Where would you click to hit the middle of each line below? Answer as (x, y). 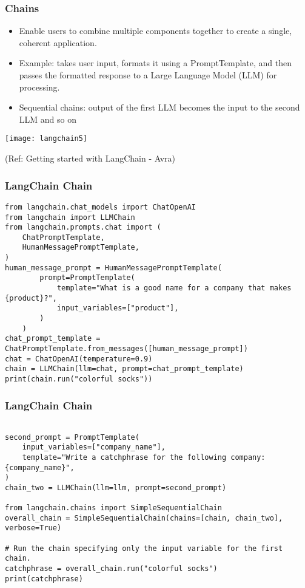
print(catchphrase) (44, 579)
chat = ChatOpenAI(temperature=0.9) (79, 359)
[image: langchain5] (46, 139)
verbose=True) (33, 528)
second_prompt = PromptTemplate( (72, 437)
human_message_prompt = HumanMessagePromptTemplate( (113, 268)
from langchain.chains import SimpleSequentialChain (113, 508)
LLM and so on (48, 119)
